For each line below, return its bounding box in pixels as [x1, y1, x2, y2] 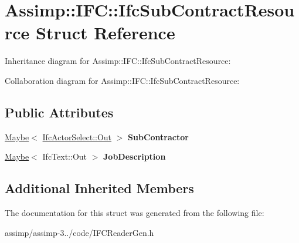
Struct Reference [36, 21, 175, 45]
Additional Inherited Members [5, 179, 194, 197]
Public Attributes [5, 103, 114, 121]
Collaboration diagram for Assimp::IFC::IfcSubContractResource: [5, 74, 240, 86]
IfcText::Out [42, 150, 87, 163]
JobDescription [103, 150, 166, 163]
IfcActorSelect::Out [42, 130, 112, 143]
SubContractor [128, 130, 189, 143]
